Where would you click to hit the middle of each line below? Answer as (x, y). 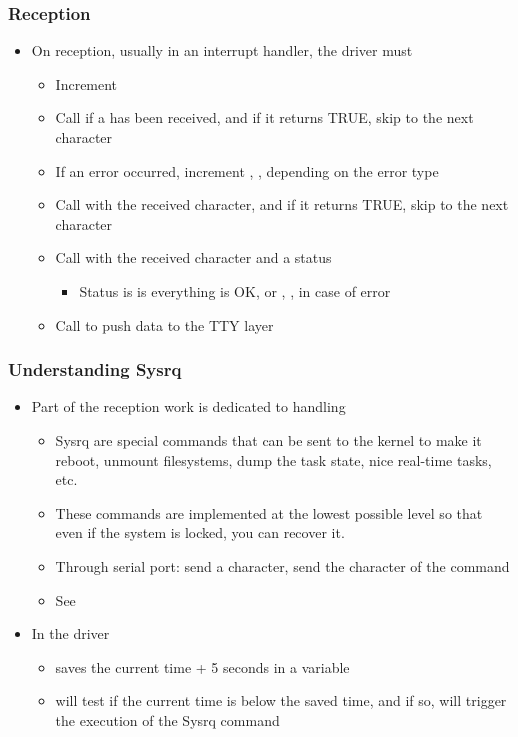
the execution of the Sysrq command (167, 719)
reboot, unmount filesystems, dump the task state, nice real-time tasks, (273, 459)
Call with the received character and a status (193, 257)
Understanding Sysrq (95, 369)
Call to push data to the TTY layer (164, 324)
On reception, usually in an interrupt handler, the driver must (222, 50)
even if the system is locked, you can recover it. (200, 532)
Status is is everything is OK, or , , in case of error (235, 290)
